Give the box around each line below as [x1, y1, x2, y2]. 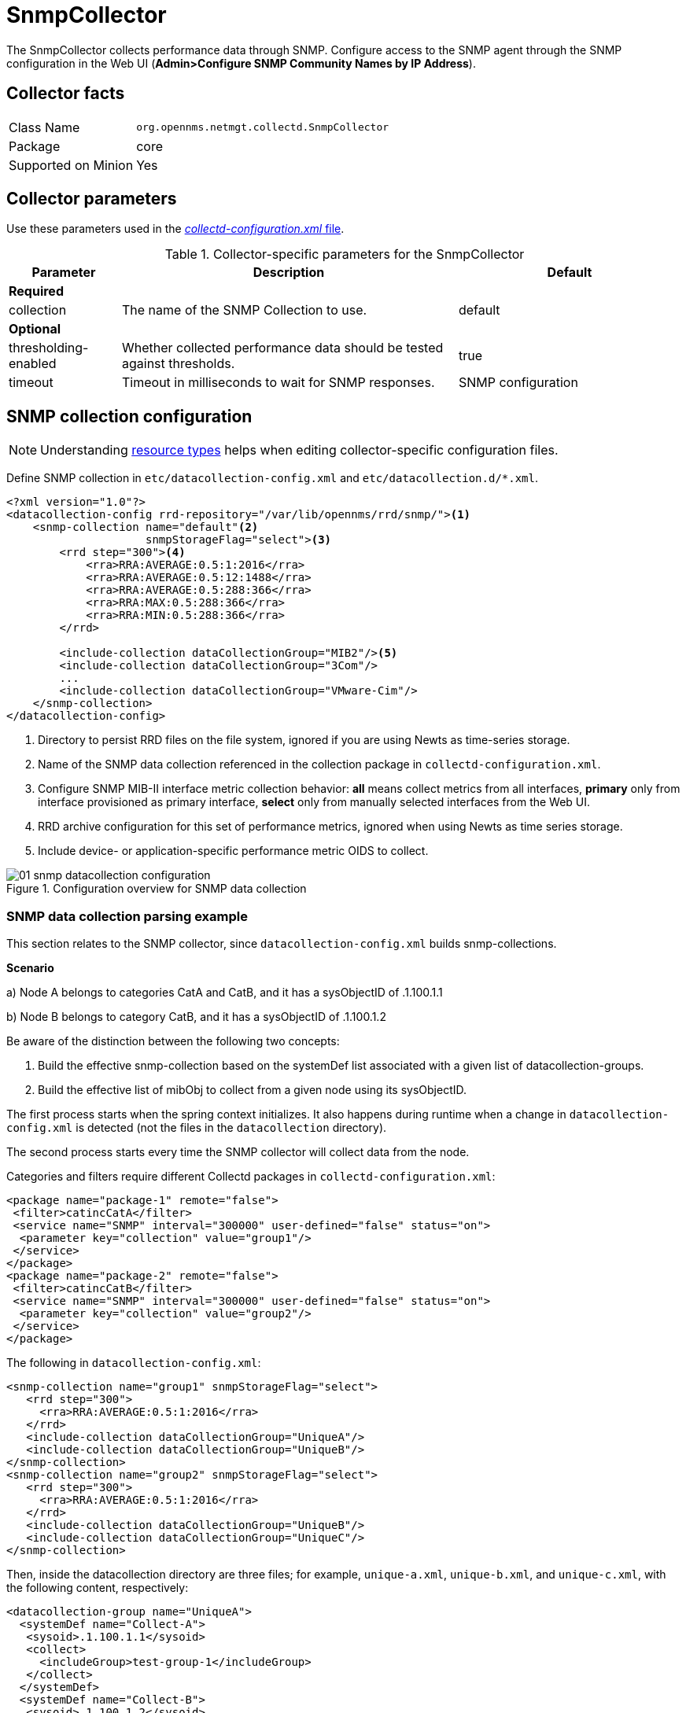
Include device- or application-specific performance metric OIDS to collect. [38, 844, 429, 858]
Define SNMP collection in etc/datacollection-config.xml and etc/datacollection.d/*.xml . [6, 471, 539, 485]
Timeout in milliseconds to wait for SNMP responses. [121, 374, 435, 391]
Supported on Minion [9, 157, 134, 173]
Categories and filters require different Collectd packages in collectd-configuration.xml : [6, 1170, 496, 1184]
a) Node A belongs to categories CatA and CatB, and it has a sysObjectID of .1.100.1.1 [6, 985, 443, 1000]
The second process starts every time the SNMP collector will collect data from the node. [6, 1145, 470, 1159]
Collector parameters [6, 189, 177, 209]
